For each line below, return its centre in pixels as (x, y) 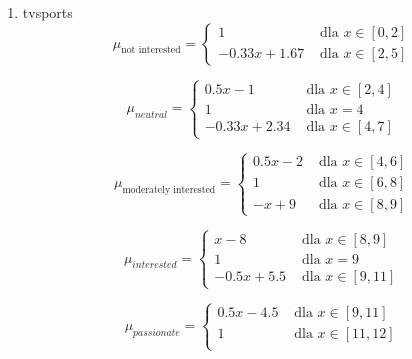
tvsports (47, 12)
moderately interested (169, 190)
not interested (151, 50)
